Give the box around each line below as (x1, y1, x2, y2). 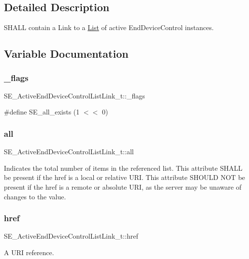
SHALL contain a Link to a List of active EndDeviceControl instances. (4, 22, 214, 32)
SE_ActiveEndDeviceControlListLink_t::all (4, 146, 134, 157)
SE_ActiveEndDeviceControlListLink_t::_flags (4, 90, 145, 100)
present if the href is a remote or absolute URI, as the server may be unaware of (4, 181, 242, 192)
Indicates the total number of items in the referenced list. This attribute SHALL (4, 162, 243, 173)
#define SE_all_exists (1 (4, 107, 80, 117)
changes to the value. (4, 191, 66, 201)
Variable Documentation (4, 46, 129, 61)
